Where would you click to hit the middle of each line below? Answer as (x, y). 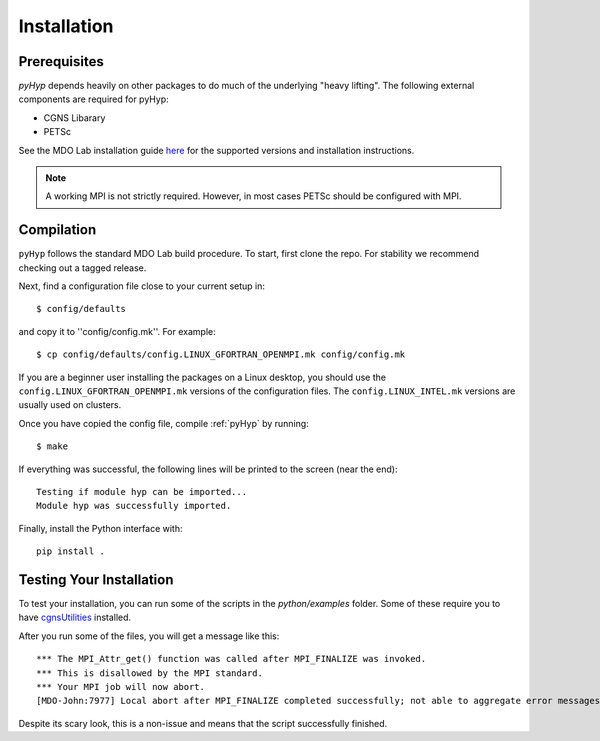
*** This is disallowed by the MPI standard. (150, 673)
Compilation (57, 230)
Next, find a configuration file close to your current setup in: (141, 286)
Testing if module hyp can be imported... (142, 491)
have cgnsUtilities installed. (75, 617)
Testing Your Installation (96, 579)
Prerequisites (61, 61)
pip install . (70, 551)
